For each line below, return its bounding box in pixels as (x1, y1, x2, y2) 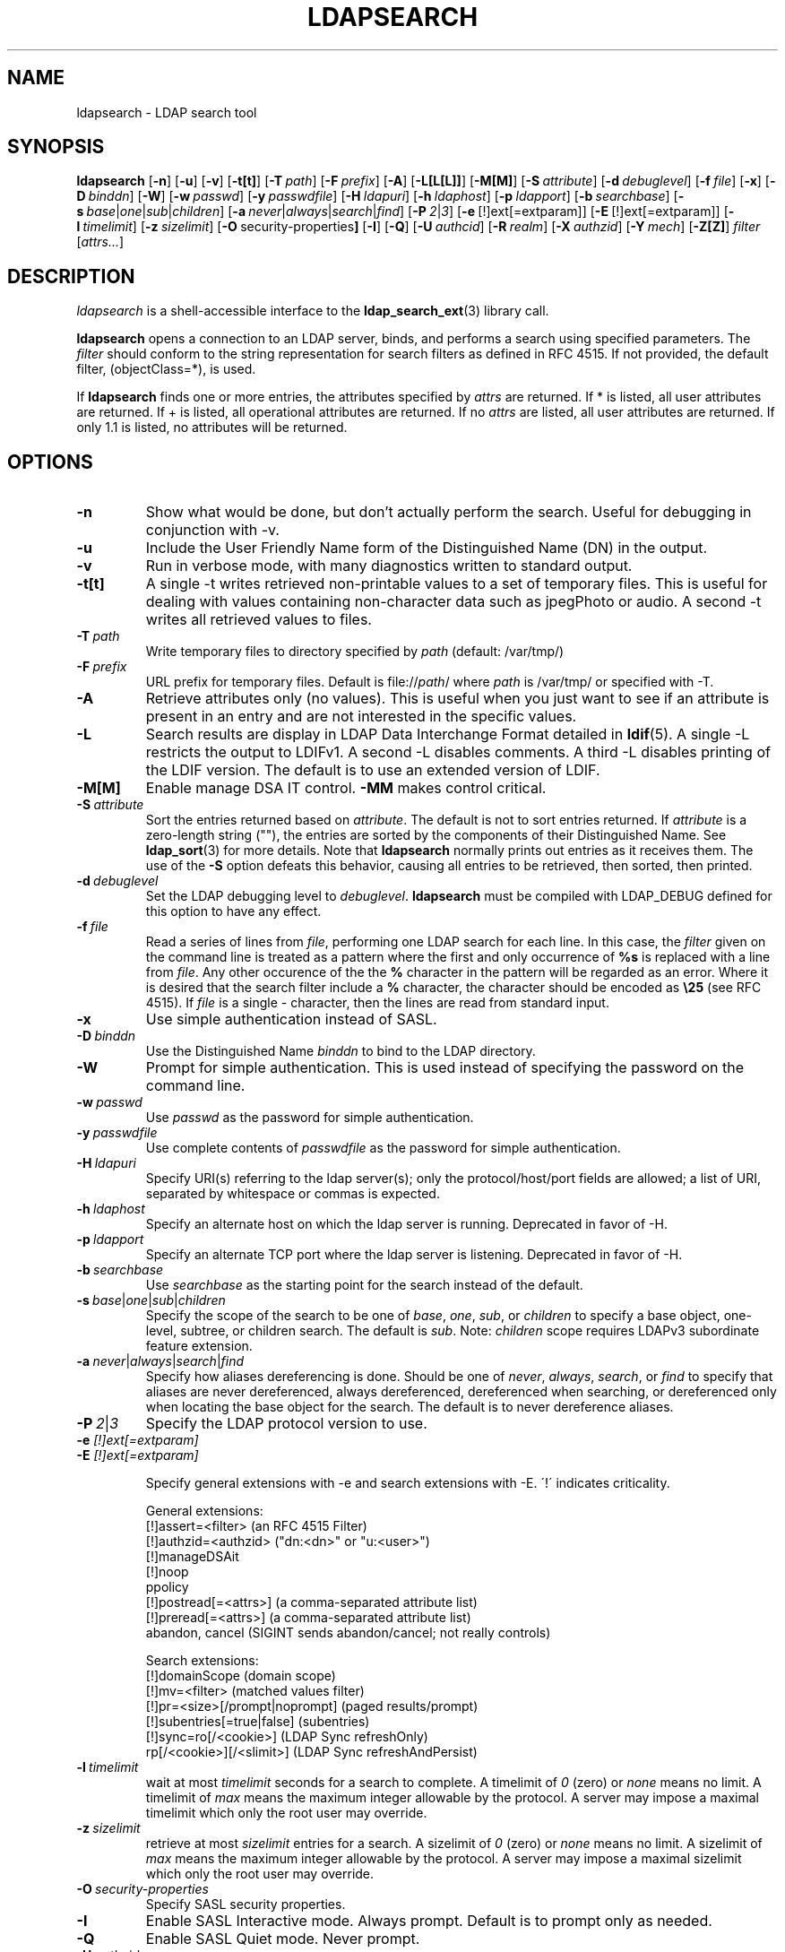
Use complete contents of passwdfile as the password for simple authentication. (145, 1140, 621, 1156)
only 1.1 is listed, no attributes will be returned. (76, 419, 348, 436)
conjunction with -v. (145, 521, 280, 540)
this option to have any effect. (145, 903, 322, 920)
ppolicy (145, 1579, 189, 1595)
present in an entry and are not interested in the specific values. (145, 707, 577, 726)
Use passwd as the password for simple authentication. (145, 1110, 474, 1126)
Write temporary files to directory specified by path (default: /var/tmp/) (145, 643, 565, 660)
